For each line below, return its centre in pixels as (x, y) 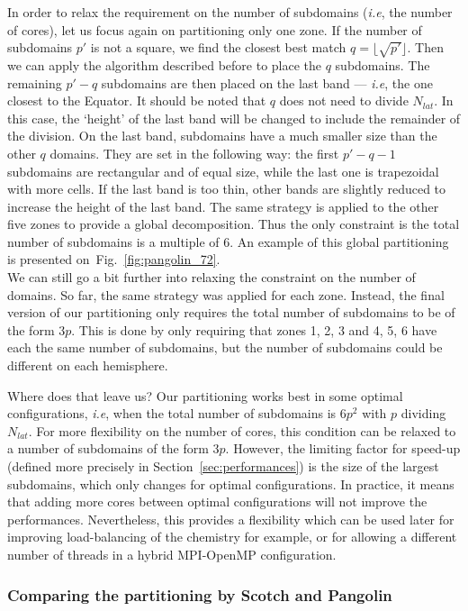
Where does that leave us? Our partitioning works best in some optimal (205, 395)
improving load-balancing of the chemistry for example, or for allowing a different (232, 537)
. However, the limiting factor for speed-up (343, 448)
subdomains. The (382, 64)
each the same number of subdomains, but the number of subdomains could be (225, 347)
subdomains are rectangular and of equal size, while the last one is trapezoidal (223, 171)
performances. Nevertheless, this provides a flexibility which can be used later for (231, 519)
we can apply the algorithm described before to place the (165, 64)
